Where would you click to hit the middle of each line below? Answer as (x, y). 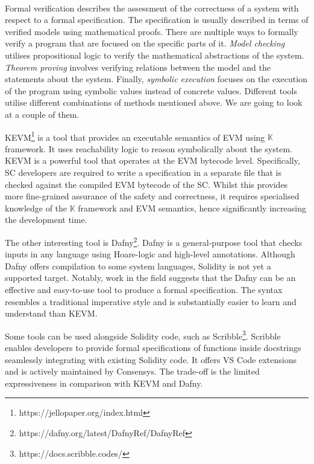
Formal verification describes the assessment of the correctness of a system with (152, 8)
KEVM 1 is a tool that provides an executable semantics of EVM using (135, 136)
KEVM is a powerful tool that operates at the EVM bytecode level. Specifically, (152, 160)
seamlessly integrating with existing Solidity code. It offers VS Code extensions (151, 359)
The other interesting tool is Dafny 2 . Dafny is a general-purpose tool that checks (154, 241)
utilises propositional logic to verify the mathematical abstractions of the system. (155, 55)
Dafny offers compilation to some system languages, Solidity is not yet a (138, 266)
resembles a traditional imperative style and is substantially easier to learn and (151, 301)
